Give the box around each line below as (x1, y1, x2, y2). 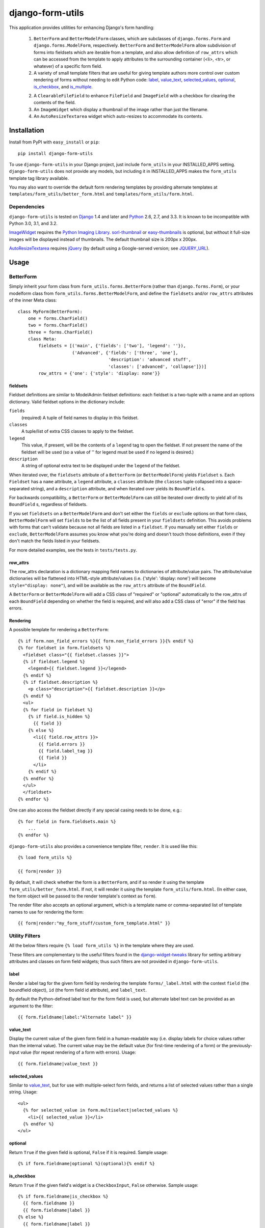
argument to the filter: (9, 1003, 53, 1009)
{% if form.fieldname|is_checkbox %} (18, 1194, 109, 1199)
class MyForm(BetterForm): (18, 308, 83, 314)
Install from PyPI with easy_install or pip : (9, 139, 100, 145)
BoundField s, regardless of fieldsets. (9, 502, 88, 507)
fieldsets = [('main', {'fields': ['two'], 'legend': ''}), (38, 343, 186, 349)
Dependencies (9, 203, 45, 210)
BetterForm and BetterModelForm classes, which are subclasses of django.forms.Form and (33, 35, 231, 41)
